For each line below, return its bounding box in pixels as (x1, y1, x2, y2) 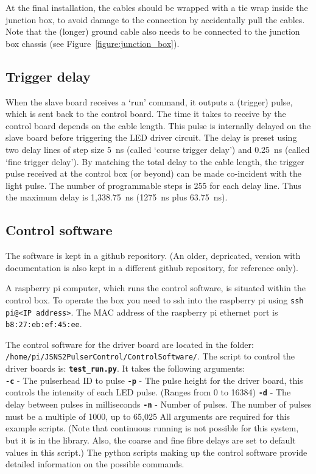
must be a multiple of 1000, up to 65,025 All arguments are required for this (5, 409, 290, 422)
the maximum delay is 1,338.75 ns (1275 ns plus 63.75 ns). (5, 191, 228, 203)
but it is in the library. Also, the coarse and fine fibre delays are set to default (5, 433, 296, 446)
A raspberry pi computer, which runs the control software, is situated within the (5, 281, 306, 294)
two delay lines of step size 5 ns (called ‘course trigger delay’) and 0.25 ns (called (5, 143, 310, 155)
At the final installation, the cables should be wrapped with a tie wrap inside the (5, 1, 308, 13)
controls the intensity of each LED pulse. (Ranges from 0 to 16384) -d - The (5, 386, 291, 398)
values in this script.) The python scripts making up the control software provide (5, 445, 307, 458)
